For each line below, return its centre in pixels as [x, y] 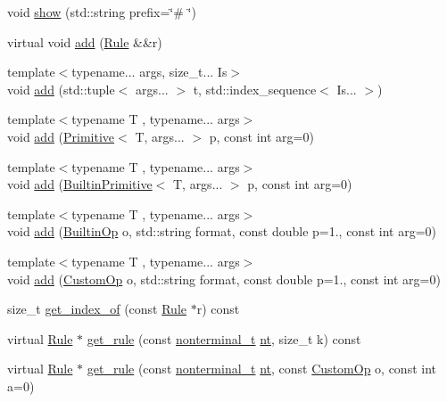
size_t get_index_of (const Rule [97, 309]
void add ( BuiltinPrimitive [80, 184]
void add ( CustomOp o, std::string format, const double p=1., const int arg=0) [224, 279]
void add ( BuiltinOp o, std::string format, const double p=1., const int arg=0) [222, 231]
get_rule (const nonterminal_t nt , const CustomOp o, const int [261, 369]
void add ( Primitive [61, 136]
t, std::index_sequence [255, 89]
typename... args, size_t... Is [149, 72]
